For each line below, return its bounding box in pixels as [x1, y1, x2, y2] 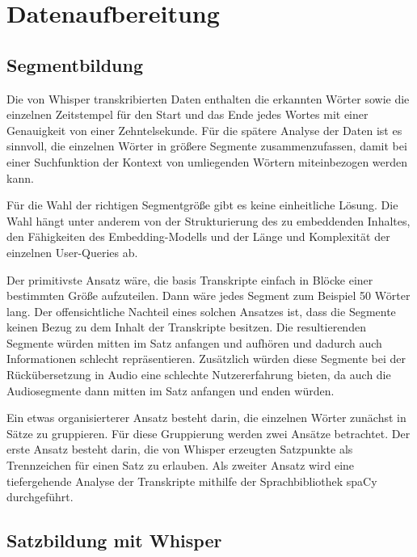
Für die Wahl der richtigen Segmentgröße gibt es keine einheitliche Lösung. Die [6, 196, 398, 213]
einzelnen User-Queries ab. [6, 243, 138, 260]
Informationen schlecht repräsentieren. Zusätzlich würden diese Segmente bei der [6, 350, 406, 367]
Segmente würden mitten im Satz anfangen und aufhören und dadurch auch [6, 334, 382, 351]
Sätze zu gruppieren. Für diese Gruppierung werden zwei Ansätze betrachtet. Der [6, 424, 411, 441]
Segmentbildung [6, 52, 144, 77]
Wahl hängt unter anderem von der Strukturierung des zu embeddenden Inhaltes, [6, 212, 411, 229]
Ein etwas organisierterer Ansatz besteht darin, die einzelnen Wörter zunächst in [6, 409, 406, 426]
